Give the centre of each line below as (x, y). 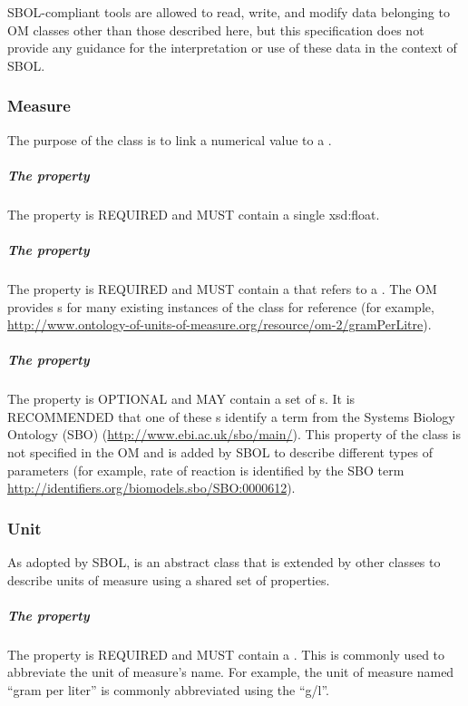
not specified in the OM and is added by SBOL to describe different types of (220, 452)
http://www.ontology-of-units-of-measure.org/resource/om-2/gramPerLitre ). (219, 324)
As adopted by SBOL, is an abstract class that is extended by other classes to (224, 562)
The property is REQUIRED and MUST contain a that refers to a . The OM (222, 288)
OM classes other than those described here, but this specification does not (216, 29)
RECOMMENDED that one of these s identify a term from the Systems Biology (231, 416)
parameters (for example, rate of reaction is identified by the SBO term (206, 470)
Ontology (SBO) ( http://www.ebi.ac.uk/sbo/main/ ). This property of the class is (234, 434)
